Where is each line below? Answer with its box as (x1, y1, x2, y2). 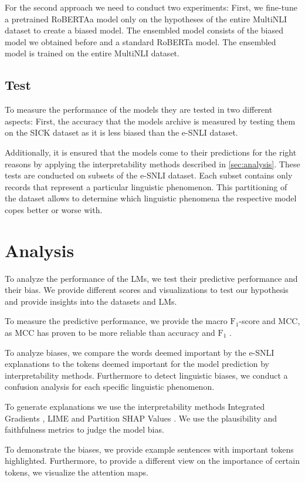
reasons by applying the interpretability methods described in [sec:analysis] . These (5, 157, 300, 170)
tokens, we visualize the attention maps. (5, 466, 148, 478)
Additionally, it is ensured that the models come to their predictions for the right (5, 146, 297, 158)
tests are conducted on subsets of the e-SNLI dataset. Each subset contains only (5, 169, 293, 181)
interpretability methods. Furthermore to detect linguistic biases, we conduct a (5, 369, 288, 381)
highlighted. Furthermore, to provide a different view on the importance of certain (5, 454, 300, 467)
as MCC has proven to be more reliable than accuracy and (5, 326, 215, 339)
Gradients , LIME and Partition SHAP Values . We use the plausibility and (5, 412, 277, 424)
